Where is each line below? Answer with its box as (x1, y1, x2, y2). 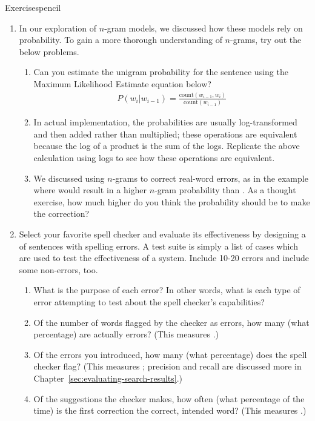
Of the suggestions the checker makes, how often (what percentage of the (33, 392, 305, 405)
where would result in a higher (33, 184, 147, 196)
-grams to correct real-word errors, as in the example (112, 171, 308, 184)
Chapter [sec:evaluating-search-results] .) (33, 371, 183, 384)
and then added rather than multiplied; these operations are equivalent (33, 127, 297, 140)
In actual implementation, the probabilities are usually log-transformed (33, 116, 297, 128)
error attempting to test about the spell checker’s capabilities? (33, 295, 265, 308)
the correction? (33, 207, 90, 220)
